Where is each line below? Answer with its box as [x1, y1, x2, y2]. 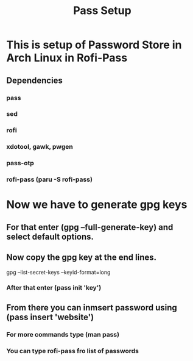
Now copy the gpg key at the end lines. [6, 252, 157, 263]
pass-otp [6, 159, 35, 168]
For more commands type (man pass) [6, 330, 120, 338]
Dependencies [6, 75, 63, 85]
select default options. [6, 231, 94, 241]
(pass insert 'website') [6, 312, 94, 322]
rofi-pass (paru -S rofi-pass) [6, 175, 93, 184]
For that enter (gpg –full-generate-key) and [6, 222, 174, 232]
